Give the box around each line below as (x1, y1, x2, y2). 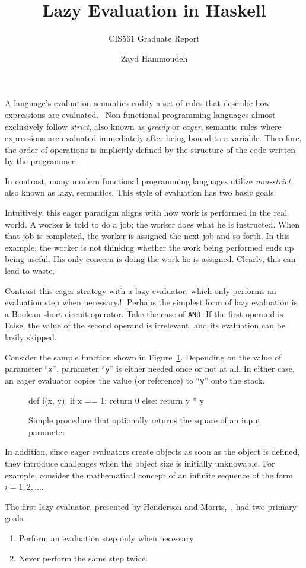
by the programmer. (5, 155, 78, 167)
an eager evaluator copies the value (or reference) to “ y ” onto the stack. (5, 374, 265, 386)
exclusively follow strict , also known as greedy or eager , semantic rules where (5, 120, 282, 132)
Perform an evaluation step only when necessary (18, 531, 194, 544)
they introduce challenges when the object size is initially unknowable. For (5, 457, 275, 469)
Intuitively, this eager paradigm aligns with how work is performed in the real (5, 206, 288, 219)
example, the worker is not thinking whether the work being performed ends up (5, 241, 294, 253)
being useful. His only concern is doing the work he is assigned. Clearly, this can (5, 253, 296, 265)
